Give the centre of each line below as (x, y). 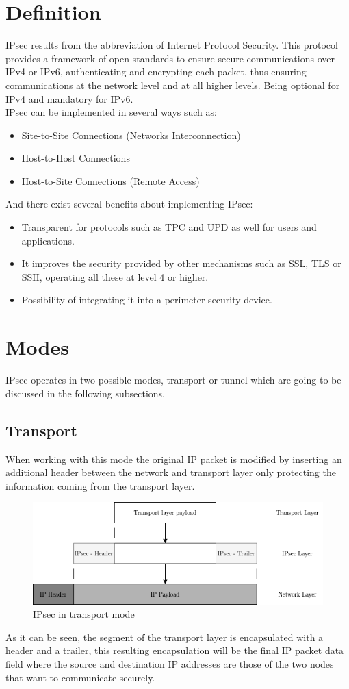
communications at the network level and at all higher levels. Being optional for (173, 85)
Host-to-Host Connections (76, 158)
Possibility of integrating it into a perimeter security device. (147, 300)
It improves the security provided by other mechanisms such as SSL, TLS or (181, 263)
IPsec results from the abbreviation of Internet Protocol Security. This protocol (172, 45)
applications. (48, 240)
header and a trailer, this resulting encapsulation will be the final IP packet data (175, 650)
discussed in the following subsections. (86, 393)
